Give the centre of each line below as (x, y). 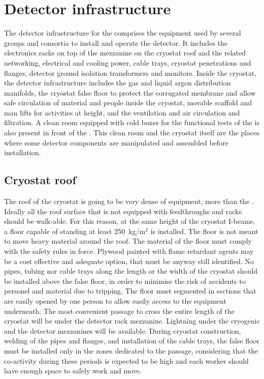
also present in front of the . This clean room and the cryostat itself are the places (132, 133)
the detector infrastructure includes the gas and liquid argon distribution (118, 83)
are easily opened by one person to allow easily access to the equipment (115, 300)
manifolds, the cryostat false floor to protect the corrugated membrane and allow (130, 92)
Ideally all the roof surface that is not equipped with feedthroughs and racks (123, 211)
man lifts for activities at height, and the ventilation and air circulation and (122, 112)
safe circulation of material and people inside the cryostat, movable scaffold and (128, 103)
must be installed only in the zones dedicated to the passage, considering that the (131, 350)
